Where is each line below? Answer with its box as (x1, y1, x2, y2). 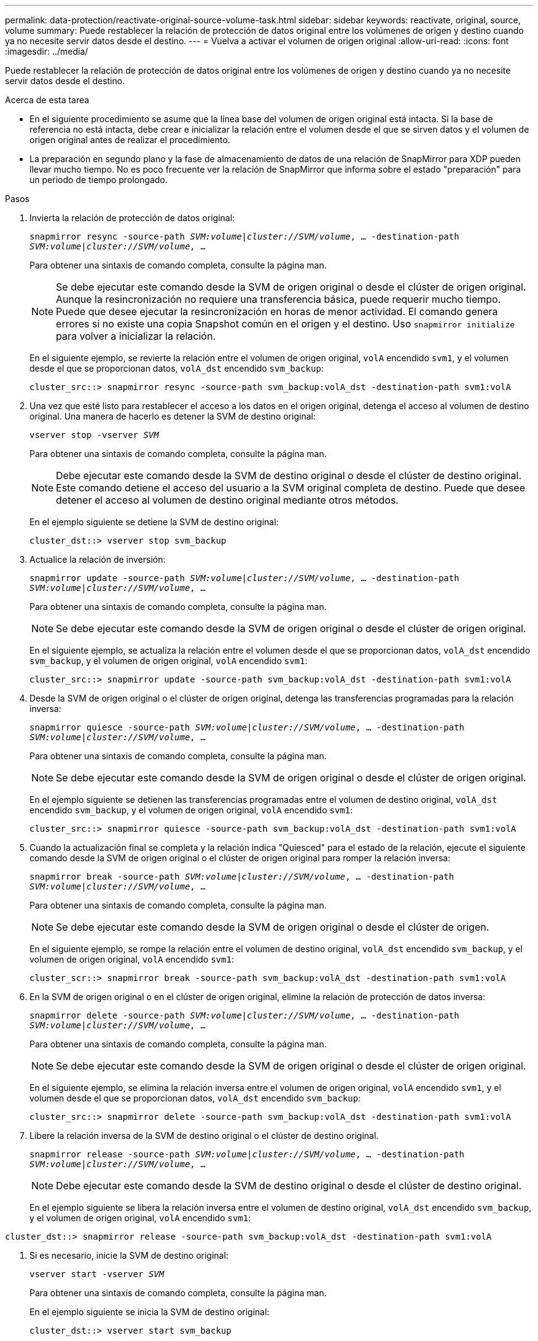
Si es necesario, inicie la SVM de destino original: (29, 1250, 228, 1261)
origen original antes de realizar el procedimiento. (29, 135, 230, 145)
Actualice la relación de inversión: (29, 554, 166, 565)
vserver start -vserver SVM (29, 1269, 165, 1279)
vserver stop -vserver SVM (29, 430, 159, 440)
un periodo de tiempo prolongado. (29, 174, 168, 185)
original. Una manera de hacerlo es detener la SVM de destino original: (29, 411, 316, 421)
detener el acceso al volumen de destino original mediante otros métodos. (56, 494, 399, 506)
